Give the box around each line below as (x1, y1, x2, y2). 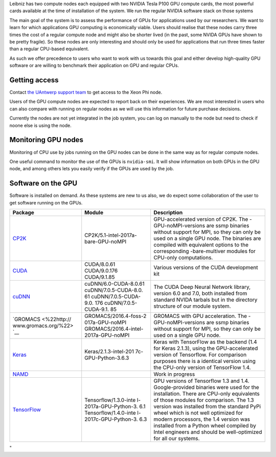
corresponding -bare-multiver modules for (153, 247, 256, 255)
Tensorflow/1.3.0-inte (84, 396, 136, 403)
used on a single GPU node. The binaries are (153, 235, 261, 242)
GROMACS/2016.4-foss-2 (84, 312, 147, 319)
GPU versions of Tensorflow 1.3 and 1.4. (153, 377, 250, 384)
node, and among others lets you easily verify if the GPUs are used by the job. (9, 166, 174, 172)
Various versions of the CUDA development (153, 264, 258, 271)
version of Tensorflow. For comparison (153, 351, 247, 358)
